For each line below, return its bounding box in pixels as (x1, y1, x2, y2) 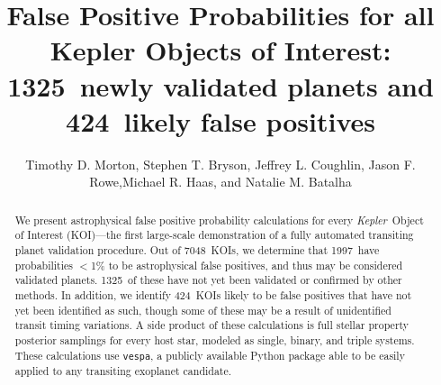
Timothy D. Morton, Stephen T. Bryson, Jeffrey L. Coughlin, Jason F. (25, 154, 416, 173)
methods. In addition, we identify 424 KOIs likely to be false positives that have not (14, 287, 412, 302)
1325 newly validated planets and (7, 67, 434, 104)
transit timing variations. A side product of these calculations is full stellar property (14, 317, 409, 333)
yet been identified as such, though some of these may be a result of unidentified (14, 302, 391, 317)
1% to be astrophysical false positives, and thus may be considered (90, 257, 403, 272)
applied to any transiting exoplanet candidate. (14, 362, 232, 378)
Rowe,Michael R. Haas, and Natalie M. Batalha (89, 172, 352, 191)
